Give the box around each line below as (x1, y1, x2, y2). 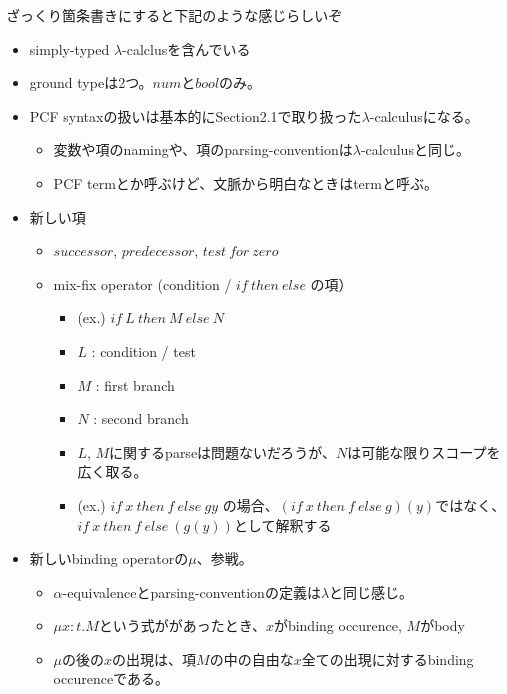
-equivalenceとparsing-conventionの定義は (62, 581, 321, 602)
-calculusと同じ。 (360, 139, 470, 160)
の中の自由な (209, 648, 294, 669)
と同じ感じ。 (329, 581, 414, 602)
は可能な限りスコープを (347, 441, 501, 462)
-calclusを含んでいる (122, 38, 251, 59)
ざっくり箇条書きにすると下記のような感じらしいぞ (6, 5, 343, 25)
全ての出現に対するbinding (301, 648, 474, 669)
